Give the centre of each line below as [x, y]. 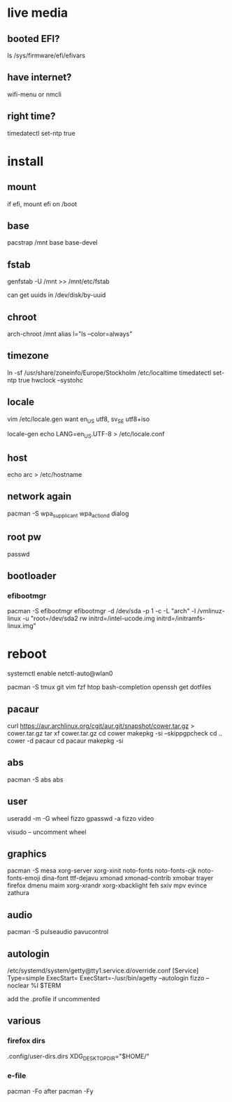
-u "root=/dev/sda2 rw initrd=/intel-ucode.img [88, 618]
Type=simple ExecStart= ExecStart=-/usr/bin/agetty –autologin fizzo [106, 978]
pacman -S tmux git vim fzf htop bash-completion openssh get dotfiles [109, 687]
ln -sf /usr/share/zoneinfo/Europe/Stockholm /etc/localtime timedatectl [109, 373]
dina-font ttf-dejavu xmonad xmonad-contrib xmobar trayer [128, 878]
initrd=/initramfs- [181, 618]
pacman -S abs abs [35, 779]
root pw [24, 537]
